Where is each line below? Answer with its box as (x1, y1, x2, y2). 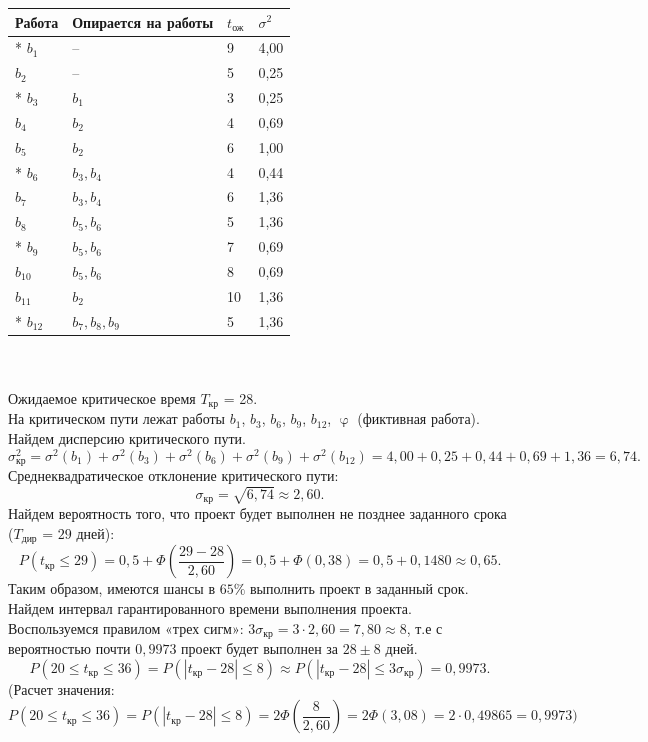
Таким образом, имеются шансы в (8, 578, 215, 599)
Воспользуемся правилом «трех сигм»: (8, 617, 244, 638)
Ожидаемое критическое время (8, 387, 196, 408)
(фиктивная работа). (357, 408, 480, 429)
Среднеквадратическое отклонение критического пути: (8, 465, 339, 486)
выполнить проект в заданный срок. (249, 578, 469, 599)
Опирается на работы (72, 11, 214, 32)
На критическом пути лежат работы (8, 408, 225, 429)
